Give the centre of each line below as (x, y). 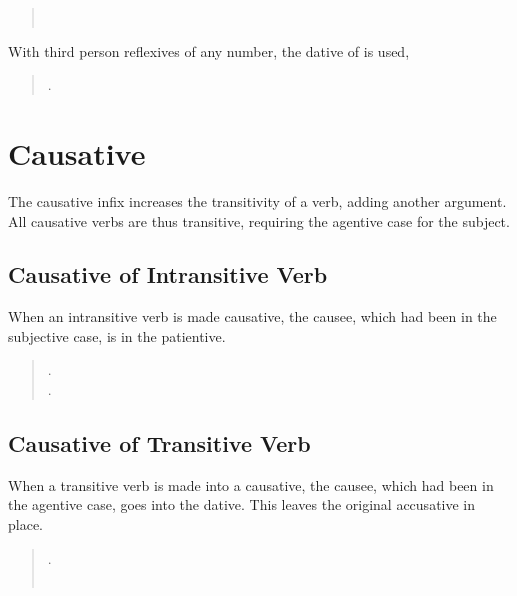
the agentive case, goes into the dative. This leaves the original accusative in (242, 504)
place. (25, 524)
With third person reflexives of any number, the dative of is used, (209, 50)
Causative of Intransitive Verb (168, 274)
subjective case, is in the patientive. (117, 335)
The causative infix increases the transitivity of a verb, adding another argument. (257, 200)
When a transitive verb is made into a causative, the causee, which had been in (251, 484)
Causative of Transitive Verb (159, 443)
